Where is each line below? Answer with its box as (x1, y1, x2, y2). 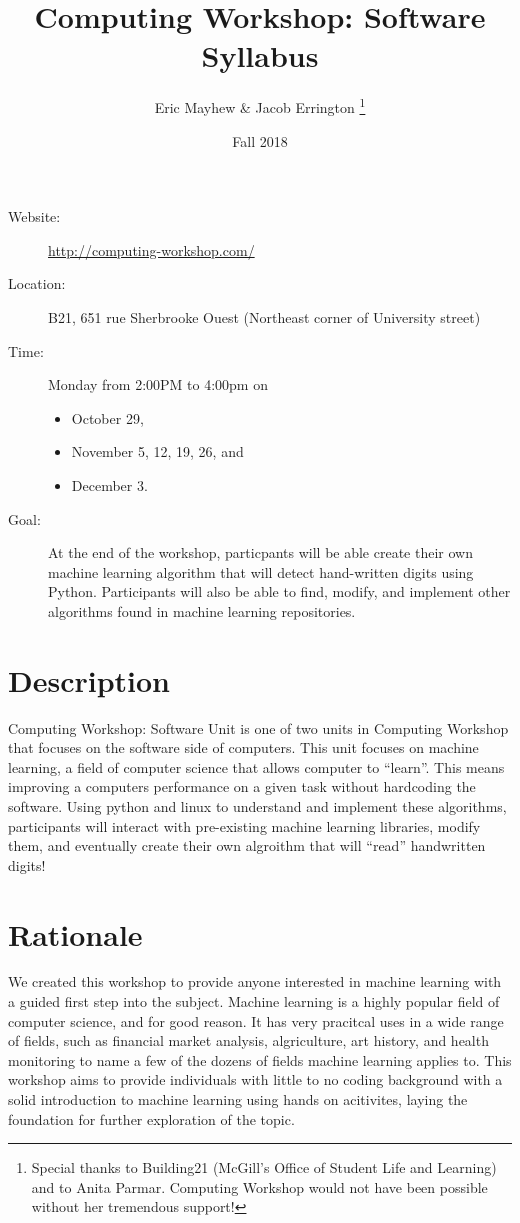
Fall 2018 (232, 130, 288, 151)
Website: (8, 206, 61, 227)
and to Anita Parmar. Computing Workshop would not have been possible (31, 1176, 488, 1197)
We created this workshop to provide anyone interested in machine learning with (8, 971, 502, 992)
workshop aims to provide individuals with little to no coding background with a (8, 1069, 503, 1090)
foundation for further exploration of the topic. (8, 1108, 295, 1129)
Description (8, 659, 171, 700)
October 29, (71, 407, 144, 428)
